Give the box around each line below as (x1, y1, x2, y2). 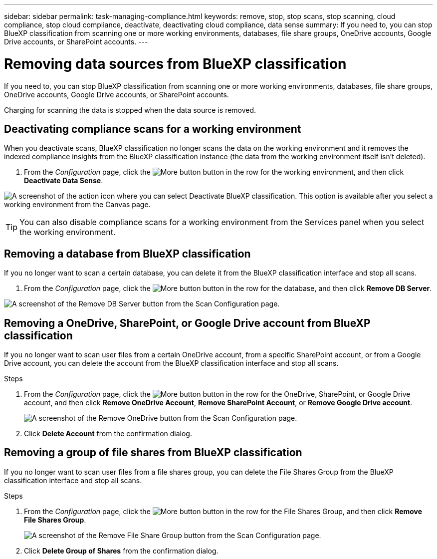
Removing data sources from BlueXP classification (4, 55, 347, 72)
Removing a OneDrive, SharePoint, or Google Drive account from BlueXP (4, 316, 371, 329)
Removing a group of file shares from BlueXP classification (4, 446, 302, 459)
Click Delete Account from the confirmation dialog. (24, 429, 192, 438)
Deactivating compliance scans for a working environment (4, 122, 301, 135)
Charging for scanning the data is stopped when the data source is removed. (4, 105, 256, 114)
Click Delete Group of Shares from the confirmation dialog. (24, 546, 218, 555)
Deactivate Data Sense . (24, 176, 103, 185)
